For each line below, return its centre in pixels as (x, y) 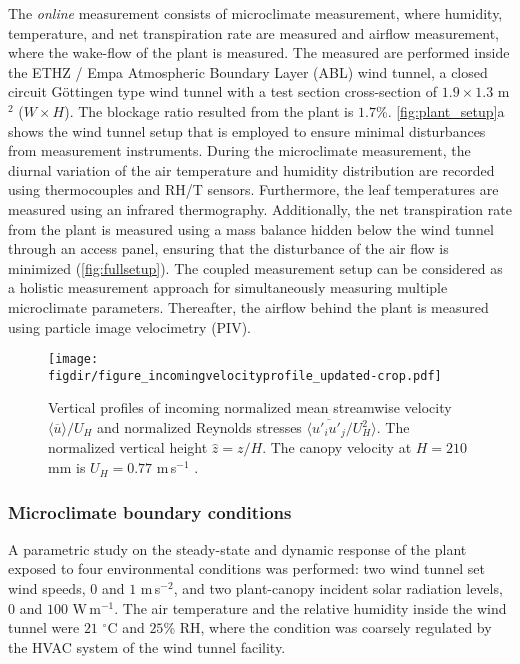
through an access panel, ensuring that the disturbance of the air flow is (228, 248)
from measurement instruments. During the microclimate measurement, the (239, 150)
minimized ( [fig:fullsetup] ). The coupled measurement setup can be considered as (255, 267)
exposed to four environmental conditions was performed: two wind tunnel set (246, 568)
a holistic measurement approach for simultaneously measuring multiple (228, 287)
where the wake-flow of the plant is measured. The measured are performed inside (259, 52)
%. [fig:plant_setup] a (440, 110)
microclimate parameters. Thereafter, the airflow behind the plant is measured (248, 306)
